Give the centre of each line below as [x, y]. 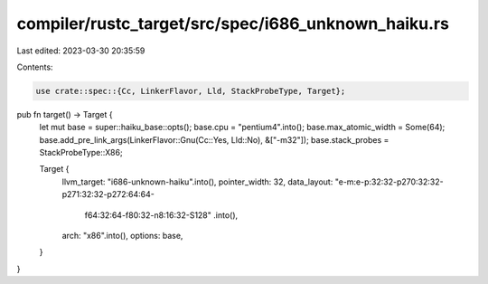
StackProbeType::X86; [81, 153]
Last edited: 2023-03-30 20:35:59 [81, 51]
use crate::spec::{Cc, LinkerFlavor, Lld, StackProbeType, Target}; [191, 91]
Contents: [35, 67]
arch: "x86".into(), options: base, [122, 236]
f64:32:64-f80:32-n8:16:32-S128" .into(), [161, 215]
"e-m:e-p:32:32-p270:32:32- [389, 182]
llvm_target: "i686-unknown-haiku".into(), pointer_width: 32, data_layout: [197, 182]
